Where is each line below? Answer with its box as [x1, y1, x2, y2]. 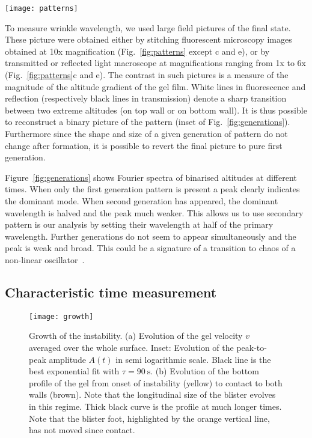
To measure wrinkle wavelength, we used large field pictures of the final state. [5, 21, 291, 34]
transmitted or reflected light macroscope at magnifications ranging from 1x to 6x [5, 56, 306, 69]
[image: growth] [29, 312, 94, 321]
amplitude [49, 353, 86, 365]
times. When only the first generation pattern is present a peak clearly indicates [5, 183, 300, 195]
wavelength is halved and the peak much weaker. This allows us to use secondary [5, 206, 304, 219]
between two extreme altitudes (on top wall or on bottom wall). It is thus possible [5, 103, 307, 116]
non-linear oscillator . [5, 253, 85, 266]
